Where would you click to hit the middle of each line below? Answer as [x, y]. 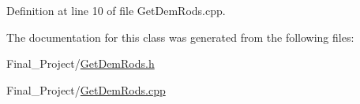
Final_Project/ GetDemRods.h [81, 63]
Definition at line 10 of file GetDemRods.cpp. [116, 10]
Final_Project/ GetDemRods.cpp [86, 89]
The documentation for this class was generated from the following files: [180, 37]
